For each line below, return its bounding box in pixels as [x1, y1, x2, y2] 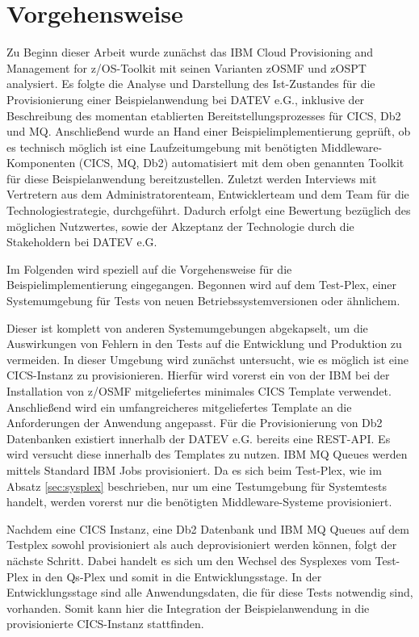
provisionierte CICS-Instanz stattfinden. [6, 615, 204, 632]
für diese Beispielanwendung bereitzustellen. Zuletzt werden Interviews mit [6, 170, 377, 186]
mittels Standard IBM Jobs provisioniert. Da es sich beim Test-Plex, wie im [6, 461, 382, 478]
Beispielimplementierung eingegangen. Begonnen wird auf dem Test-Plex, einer [6, 276, 397, 293]
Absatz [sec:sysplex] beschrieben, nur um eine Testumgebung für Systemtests [6, 477, 387, 494]
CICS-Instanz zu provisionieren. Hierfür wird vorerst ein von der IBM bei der [6, 367, 390, 383]
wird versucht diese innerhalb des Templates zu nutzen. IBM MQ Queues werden [6, 446, 408, 463]
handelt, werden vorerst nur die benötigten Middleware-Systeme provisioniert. [6, 493, 392, 510]
